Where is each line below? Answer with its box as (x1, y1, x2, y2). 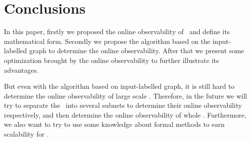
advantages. (4, 64, 39, 75)
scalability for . (4, 129, 49, 139)
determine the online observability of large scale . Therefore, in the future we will (4, 90, 247, 101)
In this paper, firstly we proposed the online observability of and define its (4, 26, 230, 37)
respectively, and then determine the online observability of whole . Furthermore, (4, 109, 247, 120)
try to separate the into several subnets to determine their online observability (4, 100, 242, 110)
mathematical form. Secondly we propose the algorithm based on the (4, 36, 210, 46)
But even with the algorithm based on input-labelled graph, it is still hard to (4, 81, 235, 91)
